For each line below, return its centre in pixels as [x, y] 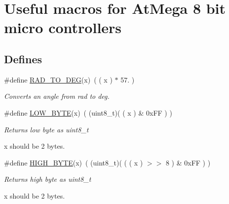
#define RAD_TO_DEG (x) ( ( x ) [58, 79]
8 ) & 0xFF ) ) [188, 162]
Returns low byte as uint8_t [46, 129]
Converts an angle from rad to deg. [57, 96]
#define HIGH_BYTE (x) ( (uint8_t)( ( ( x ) [74, 162]
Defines [23, 59]
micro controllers [63, 27]
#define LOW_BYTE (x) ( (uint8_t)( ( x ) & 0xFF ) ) [88, 112]
